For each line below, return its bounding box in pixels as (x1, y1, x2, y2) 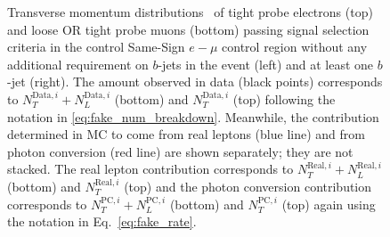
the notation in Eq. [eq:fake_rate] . (7, 212, 197, 231)
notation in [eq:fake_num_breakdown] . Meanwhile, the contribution (7, 107, 379, 126)
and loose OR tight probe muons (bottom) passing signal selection (7, 20, 370, 38)
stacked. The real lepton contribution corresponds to (7, 159, 294, 178)
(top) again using (281, 194, 376, 213)
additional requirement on (7, 54, 149, 73)
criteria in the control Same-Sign (7, 37, 185, 56)
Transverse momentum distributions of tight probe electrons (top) (7, 3, 373, 20)
